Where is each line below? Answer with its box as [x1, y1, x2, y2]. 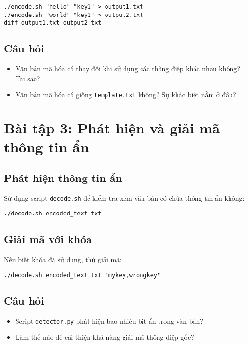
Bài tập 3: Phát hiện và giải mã [4, 118, 220, 138]
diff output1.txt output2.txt [4, 19, 102, 27]
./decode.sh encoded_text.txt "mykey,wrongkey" [4, 271, 161, 279]
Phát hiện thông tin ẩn [4, 170, 122, 185]
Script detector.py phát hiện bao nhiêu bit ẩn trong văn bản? [15, 315, 203, 326]
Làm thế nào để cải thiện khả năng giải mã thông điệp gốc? [15, 332, 194, 342]
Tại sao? [15, 73, 40, 83]
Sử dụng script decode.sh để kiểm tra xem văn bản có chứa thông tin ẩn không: [4, 193, 245, 203]
